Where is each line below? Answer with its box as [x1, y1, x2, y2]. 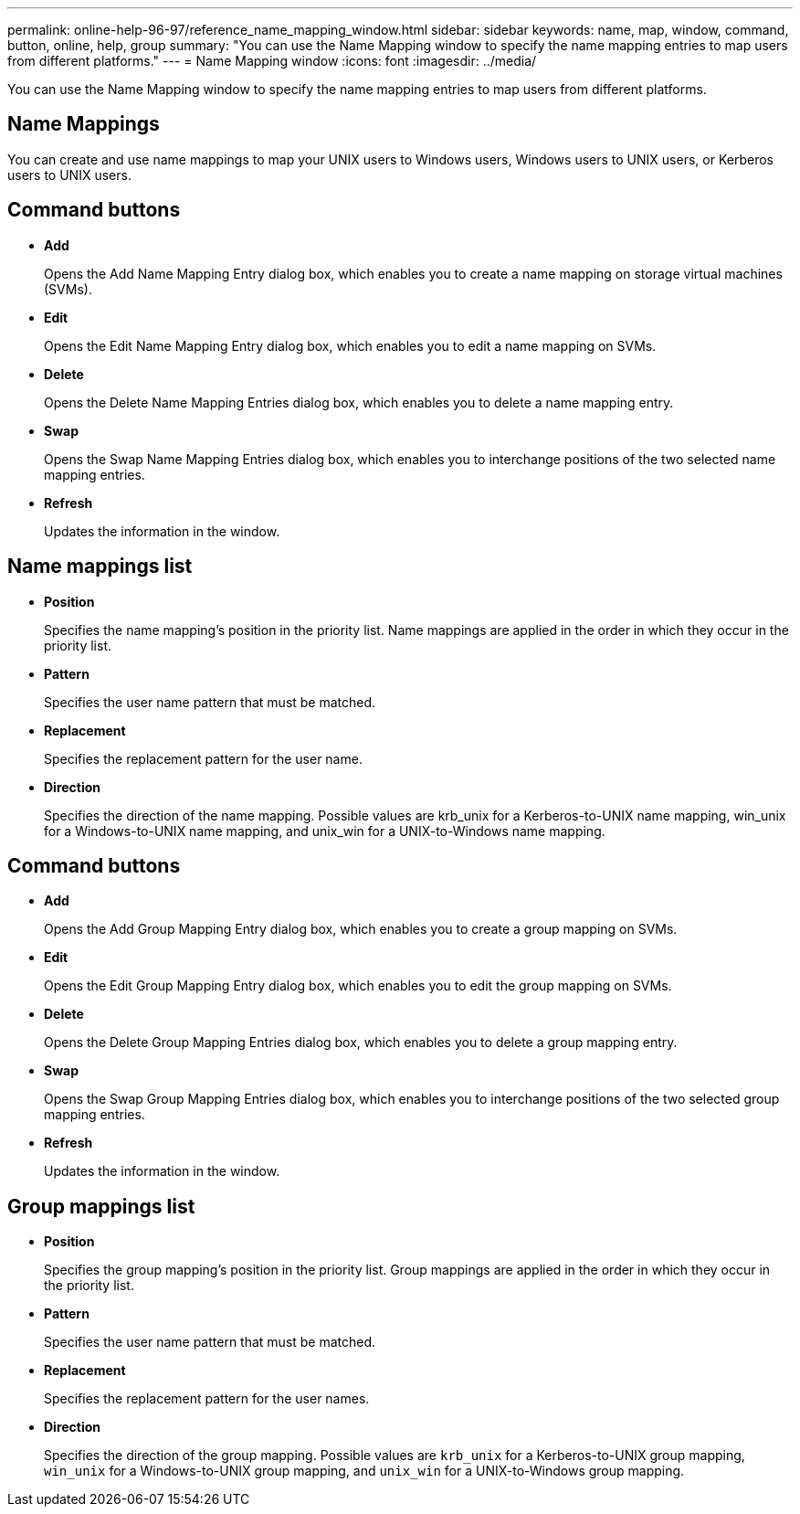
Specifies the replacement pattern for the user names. [44, 1391, 370, 1407]
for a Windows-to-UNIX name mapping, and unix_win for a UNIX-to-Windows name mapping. [44, 822, 605, 839]
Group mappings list [7, 1194, 195, 1218]
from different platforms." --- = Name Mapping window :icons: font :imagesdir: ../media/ [7, 53, 537, 69]
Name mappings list [7, 555, 193, 578]
